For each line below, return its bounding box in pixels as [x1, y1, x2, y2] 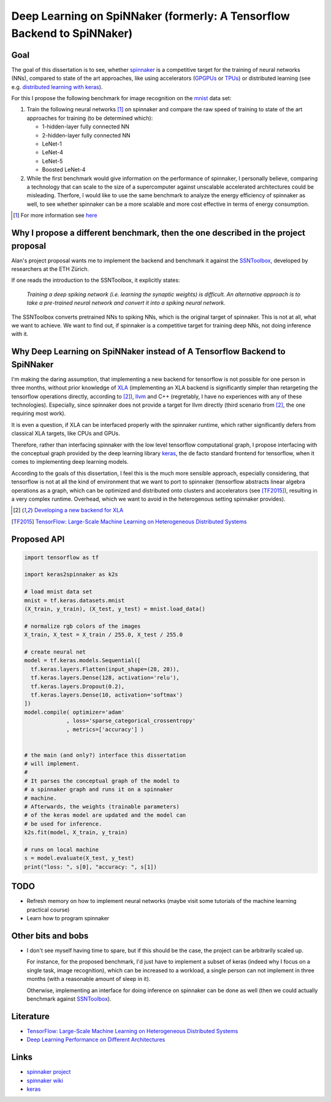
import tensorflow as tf [24, 553, 99, 561]
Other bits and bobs [11, 931, 89, 941]
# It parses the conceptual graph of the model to [24, 777, 180, 784]
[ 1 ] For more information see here [13, 212, 97, 219]
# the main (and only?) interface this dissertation [24, 751, 186, 759]
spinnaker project [26, 1068, 71, 1076]
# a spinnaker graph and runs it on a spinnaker [24, 786, 173, 793]
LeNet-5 [42, 157, 63, 165]
